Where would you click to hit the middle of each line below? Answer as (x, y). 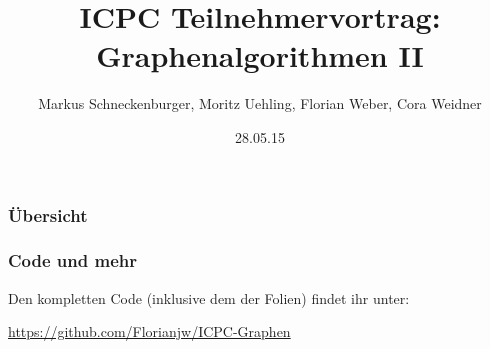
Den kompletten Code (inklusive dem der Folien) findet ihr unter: (209, 297)
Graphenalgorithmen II (260, 55)
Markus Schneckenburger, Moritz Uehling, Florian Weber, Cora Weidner (260, 103)
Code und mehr (72, 260)
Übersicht (48, 214)
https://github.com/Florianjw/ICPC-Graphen (149, 331)
